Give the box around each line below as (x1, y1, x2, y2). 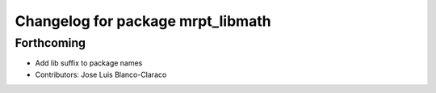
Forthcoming (15, 36, 86, 50)
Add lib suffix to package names (35, 58, 143, 68)
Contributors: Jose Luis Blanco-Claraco (35, 70, 167, 79)
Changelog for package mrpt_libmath (15, 12, 271, 30)
